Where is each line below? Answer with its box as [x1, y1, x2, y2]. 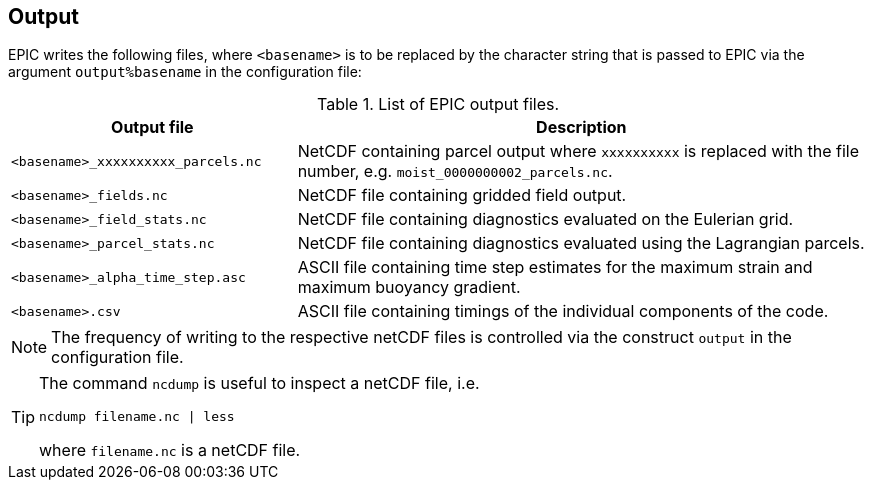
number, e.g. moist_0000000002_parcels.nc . [297, 161, 613, 182]
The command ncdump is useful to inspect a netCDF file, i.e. [39, 373, 480, 394]
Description [536, 117, 627, 138]
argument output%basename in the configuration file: [8, 63, 362, 81]
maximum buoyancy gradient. [297, 277, 521, 298]
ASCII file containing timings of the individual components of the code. [297, 301, 829, 322]
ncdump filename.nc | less [39, 409, 235, 425]
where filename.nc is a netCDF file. [39, 440, 301, 461]
